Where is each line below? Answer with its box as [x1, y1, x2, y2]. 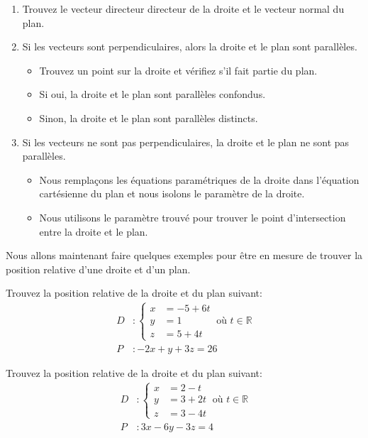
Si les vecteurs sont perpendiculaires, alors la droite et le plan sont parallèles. [22, 39, 357, 54]
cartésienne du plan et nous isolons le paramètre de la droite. [39, 186, 305, 201]
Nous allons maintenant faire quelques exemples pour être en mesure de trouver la [6, 248, 363, 263]
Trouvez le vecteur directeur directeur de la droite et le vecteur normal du [22, 1, 345, 16]
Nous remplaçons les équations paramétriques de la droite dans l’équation [39, 172, 359, 187]
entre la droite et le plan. [39, 224, 148, 239]
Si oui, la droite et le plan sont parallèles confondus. [39, 87, 266, 102]
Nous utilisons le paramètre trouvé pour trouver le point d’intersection [39, 209, 346, 224]
